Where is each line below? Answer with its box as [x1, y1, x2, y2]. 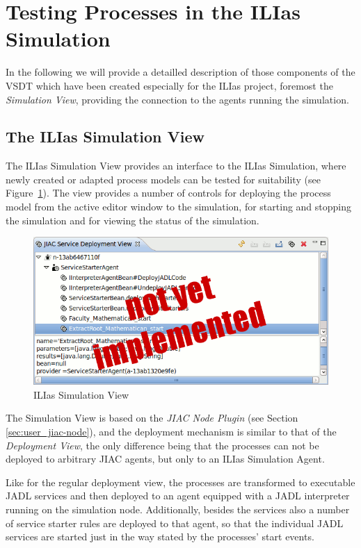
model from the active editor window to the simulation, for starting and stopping [6, 199, 352, 214]
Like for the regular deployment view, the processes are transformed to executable [6, 474, 355, 489]
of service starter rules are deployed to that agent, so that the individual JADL [6, 515, 344, 530]
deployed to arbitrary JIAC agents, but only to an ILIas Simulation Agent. [6, 451, 325, 466]
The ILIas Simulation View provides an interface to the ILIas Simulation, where [6, 158, 346, 173]
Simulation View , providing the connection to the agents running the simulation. [6, 92, 349, 106]
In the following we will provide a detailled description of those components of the [6, 65, 355, 79]
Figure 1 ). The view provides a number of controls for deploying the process [6, 185, 331, 200]
